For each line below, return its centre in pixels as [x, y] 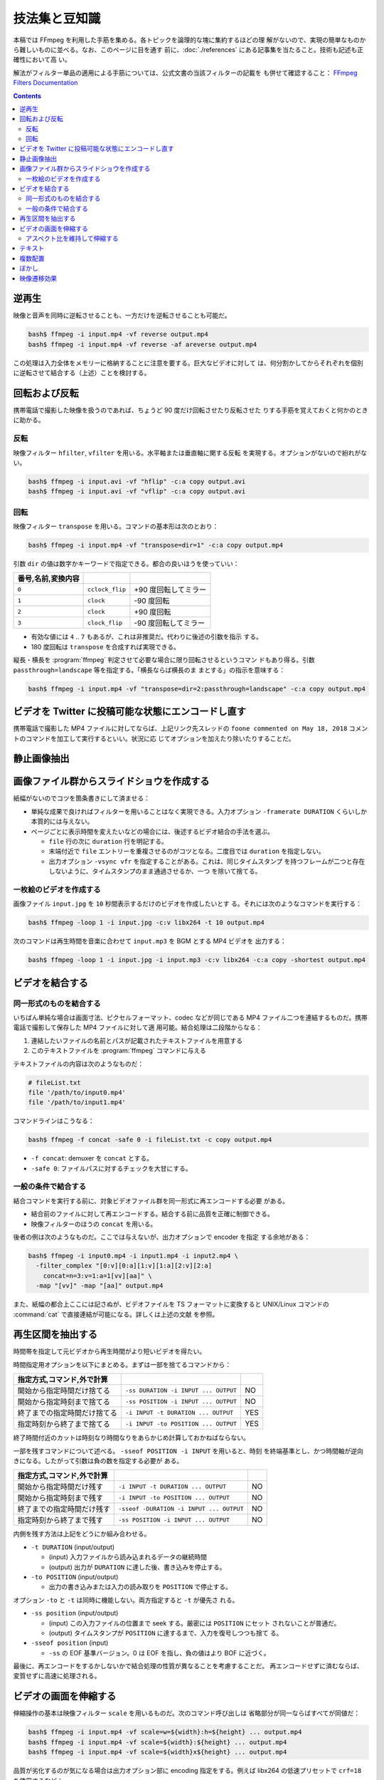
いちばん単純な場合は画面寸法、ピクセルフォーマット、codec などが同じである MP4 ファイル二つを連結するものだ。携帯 [190, 1017]
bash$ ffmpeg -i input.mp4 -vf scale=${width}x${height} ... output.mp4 [158, 1752]
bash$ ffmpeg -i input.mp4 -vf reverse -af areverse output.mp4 [143, 344]
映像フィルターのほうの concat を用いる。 [94, 1224]
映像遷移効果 [38, 278]
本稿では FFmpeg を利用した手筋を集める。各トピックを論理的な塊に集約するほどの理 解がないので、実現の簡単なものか [190, 40]
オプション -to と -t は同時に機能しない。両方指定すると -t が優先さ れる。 [126, 1600]
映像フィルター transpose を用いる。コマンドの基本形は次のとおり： [116, 526]
